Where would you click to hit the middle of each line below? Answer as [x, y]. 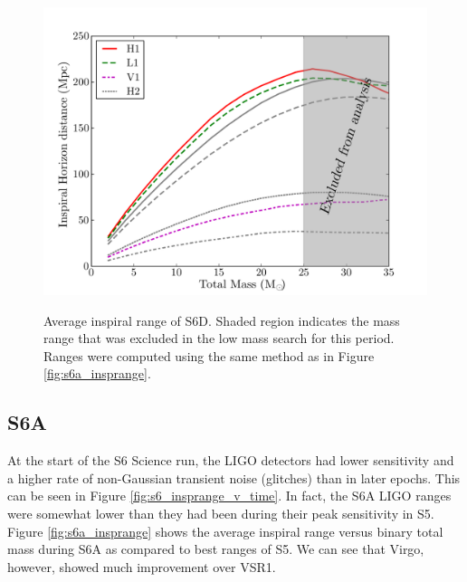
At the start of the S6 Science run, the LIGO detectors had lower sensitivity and [231, 460]
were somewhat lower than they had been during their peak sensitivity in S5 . [221, 513]
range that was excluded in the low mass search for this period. [219, 338]
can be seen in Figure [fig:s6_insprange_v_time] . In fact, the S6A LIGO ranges [229, 496]
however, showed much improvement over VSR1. [142, 566]
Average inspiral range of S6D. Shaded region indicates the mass [222, 320]
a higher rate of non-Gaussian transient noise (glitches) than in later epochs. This [234, 477]
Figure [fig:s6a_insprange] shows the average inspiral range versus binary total [225, 531]
